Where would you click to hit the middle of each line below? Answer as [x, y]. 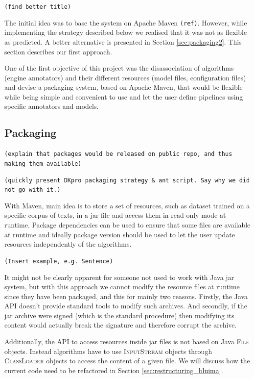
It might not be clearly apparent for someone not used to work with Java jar [119, 277]
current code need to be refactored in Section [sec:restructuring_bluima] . [114, 370]
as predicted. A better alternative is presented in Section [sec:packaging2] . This [123, 41]
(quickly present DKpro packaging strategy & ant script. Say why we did [127, 180]
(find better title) [38, 7]
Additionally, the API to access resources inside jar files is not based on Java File [127, 341]
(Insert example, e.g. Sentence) [59, 261]
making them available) [43, 164]
